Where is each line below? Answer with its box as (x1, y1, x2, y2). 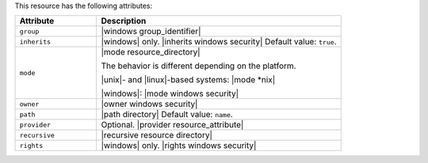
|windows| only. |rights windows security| (101, 140, 257, 151)
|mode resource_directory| (101, 47, 201, 58)
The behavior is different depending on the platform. (101, 60, 296, 71)
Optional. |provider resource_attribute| (101, 119, 244, 131)
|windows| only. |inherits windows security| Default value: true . (101, 36, 337, 47)
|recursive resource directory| (101, 130, 213, 141)
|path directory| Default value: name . (101, 109, 233, 120)
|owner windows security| (101, 99, 198, 110)
